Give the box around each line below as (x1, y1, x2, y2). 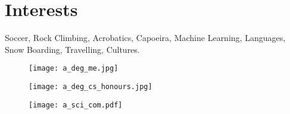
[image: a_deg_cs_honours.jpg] (29, 82, 152, 91)
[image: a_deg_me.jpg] (29, 64, 119, 73)
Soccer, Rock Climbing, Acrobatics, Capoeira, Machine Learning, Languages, (5, 31, 286, 44)
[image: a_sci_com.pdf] (29, 100, 123, 109)
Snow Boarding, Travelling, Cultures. (5, 43, 140, 55)
